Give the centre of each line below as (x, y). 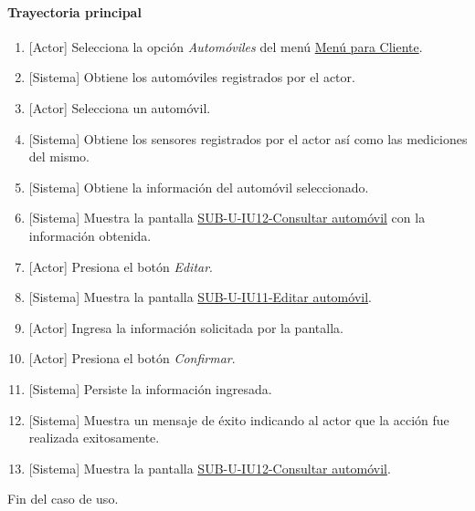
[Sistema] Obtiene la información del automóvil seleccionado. (199, 187)
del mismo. (59, 156)
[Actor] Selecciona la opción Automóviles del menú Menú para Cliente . (226, 46)
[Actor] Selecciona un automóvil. (120, 107)
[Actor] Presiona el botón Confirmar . (132, 358)
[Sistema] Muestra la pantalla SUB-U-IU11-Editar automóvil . (200, 297)
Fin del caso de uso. (63, 499)
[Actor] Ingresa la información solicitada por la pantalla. (186, 327)
